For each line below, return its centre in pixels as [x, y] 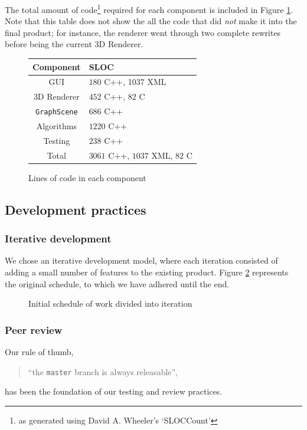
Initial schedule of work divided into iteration [110, 303]
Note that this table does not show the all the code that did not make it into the [151, 21]
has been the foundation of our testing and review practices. [114, 391]
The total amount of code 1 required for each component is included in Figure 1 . [149, 9]
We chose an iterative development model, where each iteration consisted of [141, 260]
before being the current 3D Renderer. [74, 44]
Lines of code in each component [87, 177]
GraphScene [57, 112]
